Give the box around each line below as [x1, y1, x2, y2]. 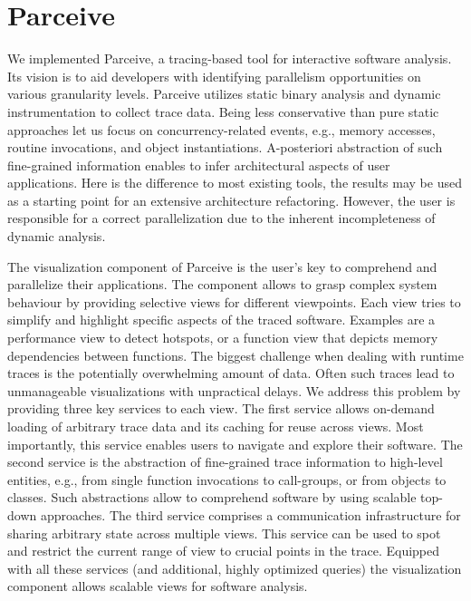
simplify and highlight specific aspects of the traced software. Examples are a [7, 310, 436, 329]
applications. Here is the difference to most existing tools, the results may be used [7, 173, 462, 192]
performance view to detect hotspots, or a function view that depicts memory [7, 328, 438, 347]
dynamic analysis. [7, 227, 106, 246]
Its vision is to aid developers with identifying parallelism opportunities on [7, 66, 421, 85]
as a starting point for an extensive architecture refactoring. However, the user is [7, 190, 456, 209]
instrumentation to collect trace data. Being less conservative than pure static [7, 102, 439, 121]
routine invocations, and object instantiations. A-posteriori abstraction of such [7, 138, 443, 157]
